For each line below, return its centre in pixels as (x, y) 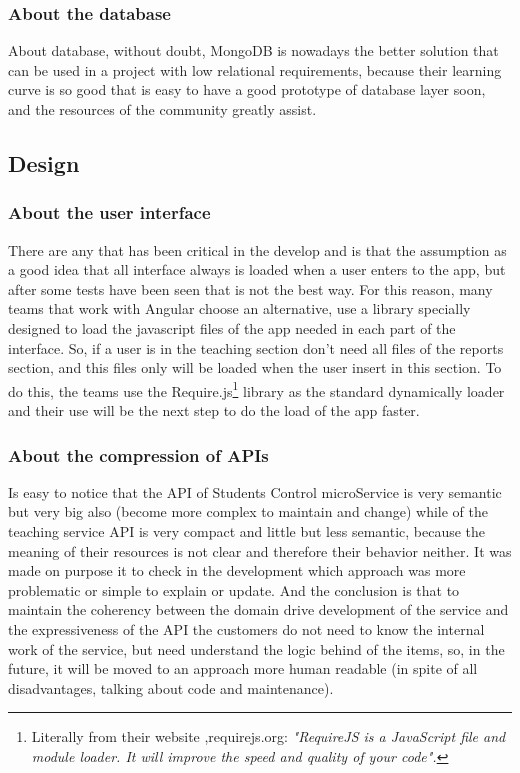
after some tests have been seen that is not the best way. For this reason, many (250, 288)
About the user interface (109, 212)
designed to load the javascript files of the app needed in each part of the (232, 327)
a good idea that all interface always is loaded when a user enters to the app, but (257, 269)
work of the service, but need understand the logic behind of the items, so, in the (256, 648)
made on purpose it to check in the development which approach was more (237, 570)
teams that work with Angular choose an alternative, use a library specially (239, 308)
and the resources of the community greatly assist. (162, 109)
